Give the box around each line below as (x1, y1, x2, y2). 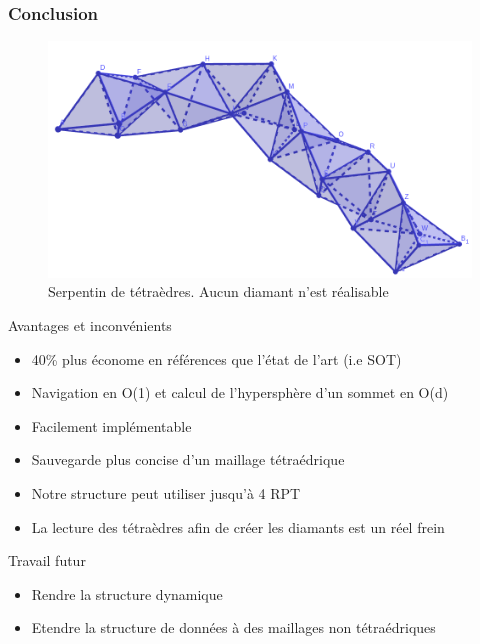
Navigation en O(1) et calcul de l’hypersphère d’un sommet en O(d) (31, 382, 449, 403)
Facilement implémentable (31, 415, 192, 436)
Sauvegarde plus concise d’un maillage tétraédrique (31, 449, 345, 470)
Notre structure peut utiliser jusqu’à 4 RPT (31, 482, 301, 503)
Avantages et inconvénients (8, 314, 172, 335)
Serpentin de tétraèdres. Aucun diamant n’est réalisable (48, 281, 389, 302)
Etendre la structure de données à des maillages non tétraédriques (31, 617, 436, 638)
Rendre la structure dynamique (31, 583, 223, 604)
